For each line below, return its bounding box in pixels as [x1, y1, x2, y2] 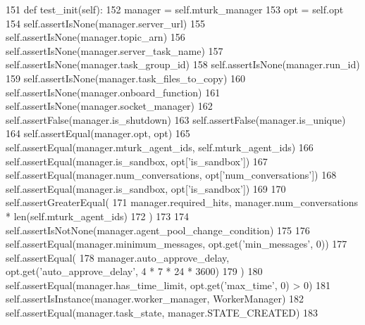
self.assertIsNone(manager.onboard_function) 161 [6, 84, 221, 99]
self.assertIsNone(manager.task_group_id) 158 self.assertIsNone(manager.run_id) [6, 57, 360, 72]
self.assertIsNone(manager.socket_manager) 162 [6, 98, 213, 113]
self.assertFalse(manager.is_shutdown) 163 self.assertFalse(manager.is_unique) [6, 112, 346, 127]
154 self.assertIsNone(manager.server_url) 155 [6, 15, 205, 30]
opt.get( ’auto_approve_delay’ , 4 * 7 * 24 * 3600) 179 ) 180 [6, 264, 263, 279]
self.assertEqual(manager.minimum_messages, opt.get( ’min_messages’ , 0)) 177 [6, 236, 347, 251]
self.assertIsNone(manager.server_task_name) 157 [6, 43, 223, 58]
